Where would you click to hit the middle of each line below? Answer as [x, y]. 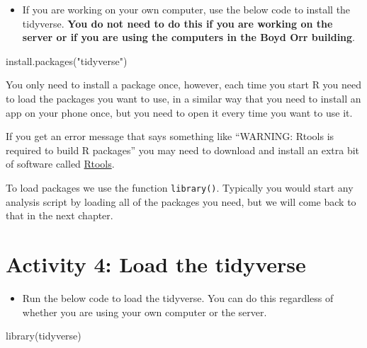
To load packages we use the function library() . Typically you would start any [180, 187]
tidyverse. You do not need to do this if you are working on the [177, 23]
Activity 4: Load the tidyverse [156, 263]
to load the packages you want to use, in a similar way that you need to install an [183, 98]
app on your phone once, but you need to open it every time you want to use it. [179, 112]
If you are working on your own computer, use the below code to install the [186, 9]
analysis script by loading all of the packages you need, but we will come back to [181, 201]
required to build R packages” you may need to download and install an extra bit [183, 150]
